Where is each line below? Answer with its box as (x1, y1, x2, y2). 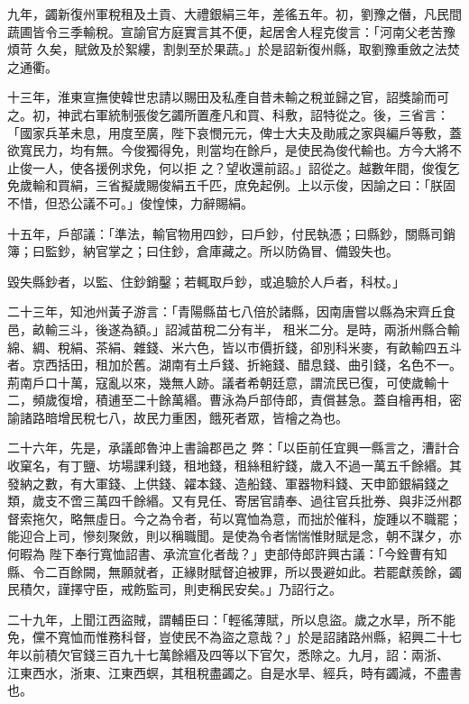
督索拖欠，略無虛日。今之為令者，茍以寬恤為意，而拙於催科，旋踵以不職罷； (7, 508, 462, 527)
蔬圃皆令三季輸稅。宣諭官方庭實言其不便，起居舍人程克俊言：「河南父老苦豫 (7, 22, 455, 41)
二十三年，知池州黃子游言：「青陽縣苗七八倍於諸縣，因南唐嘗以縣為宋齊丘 (7, 302, 443, 321)
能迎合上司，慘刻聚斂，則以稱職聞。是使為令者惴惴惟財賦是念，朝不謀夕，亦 (7, 526, 462, 545)
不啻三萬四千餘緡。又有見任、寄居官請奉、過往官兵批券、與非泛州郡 (57, 491, 462, 510)
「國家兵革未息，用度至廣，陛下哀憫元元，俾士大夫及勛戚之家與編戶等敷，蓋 (7, 123, 462, 142)
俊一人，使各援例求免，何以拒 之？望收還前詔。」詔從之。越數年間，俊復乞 (19, 158, 460, 177)
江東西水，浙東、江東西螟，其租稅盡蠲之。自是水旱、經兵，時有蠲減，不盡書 (7, 663, 462, 681)
